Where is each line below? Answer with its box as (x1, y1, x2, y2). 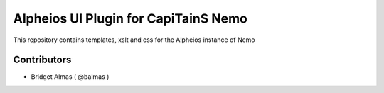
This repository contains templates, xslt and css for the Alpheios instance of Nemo (13, 35, 255, 44)
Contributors (13, 54, 72, 66)
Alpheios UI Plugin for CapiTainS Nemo (13, 11, 248, 26)
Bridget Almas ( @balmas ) (31, 72, 110, 81)
